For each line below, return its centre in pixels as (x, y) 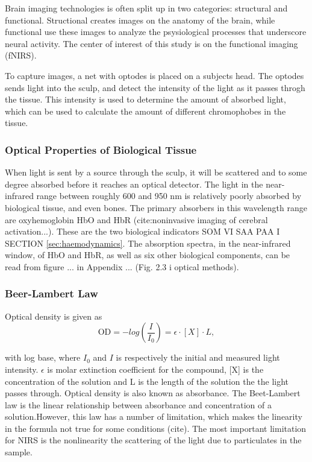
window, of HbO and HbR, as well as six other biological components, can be (148, 255)
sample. (19, 452)
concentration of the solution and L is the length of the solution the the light (147, 381)
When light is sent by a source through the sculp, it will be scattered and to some (156, 172)
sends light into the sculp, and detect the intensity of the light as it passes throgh (155, 87)
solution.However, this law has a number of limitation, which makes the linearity (154, 416)
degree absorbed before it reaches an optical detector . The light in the (134, 184)
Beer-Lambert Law (51, 293)
